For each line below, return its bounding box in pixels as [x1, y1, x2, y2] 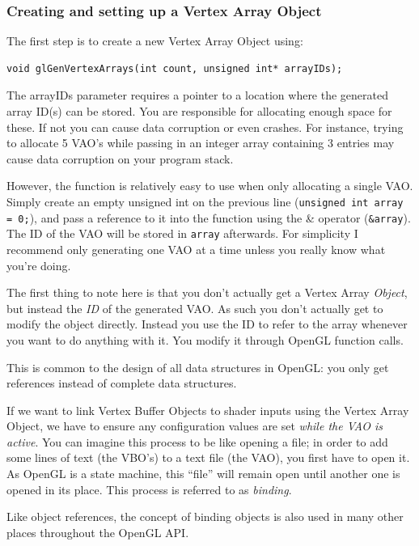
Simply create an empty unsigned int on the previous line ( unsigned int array [6, 193, 404, 210]
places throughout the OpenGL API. [6, 523, 189, 540]
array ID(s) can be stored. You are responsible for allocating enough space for [6, 103, 392, 119]
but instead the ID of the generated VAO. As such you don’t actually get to [6, 299, 383, 316]
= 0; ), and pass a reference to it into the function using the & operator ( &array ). [6, 209, 411, 226]
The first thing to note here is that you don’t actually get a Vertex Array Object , [6, 284, 408, 301]
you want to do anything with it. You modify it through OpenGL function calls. [6, 331, 404, 348]
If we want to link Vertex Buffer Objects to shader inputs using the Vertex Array [6, 401, 409, 418]
